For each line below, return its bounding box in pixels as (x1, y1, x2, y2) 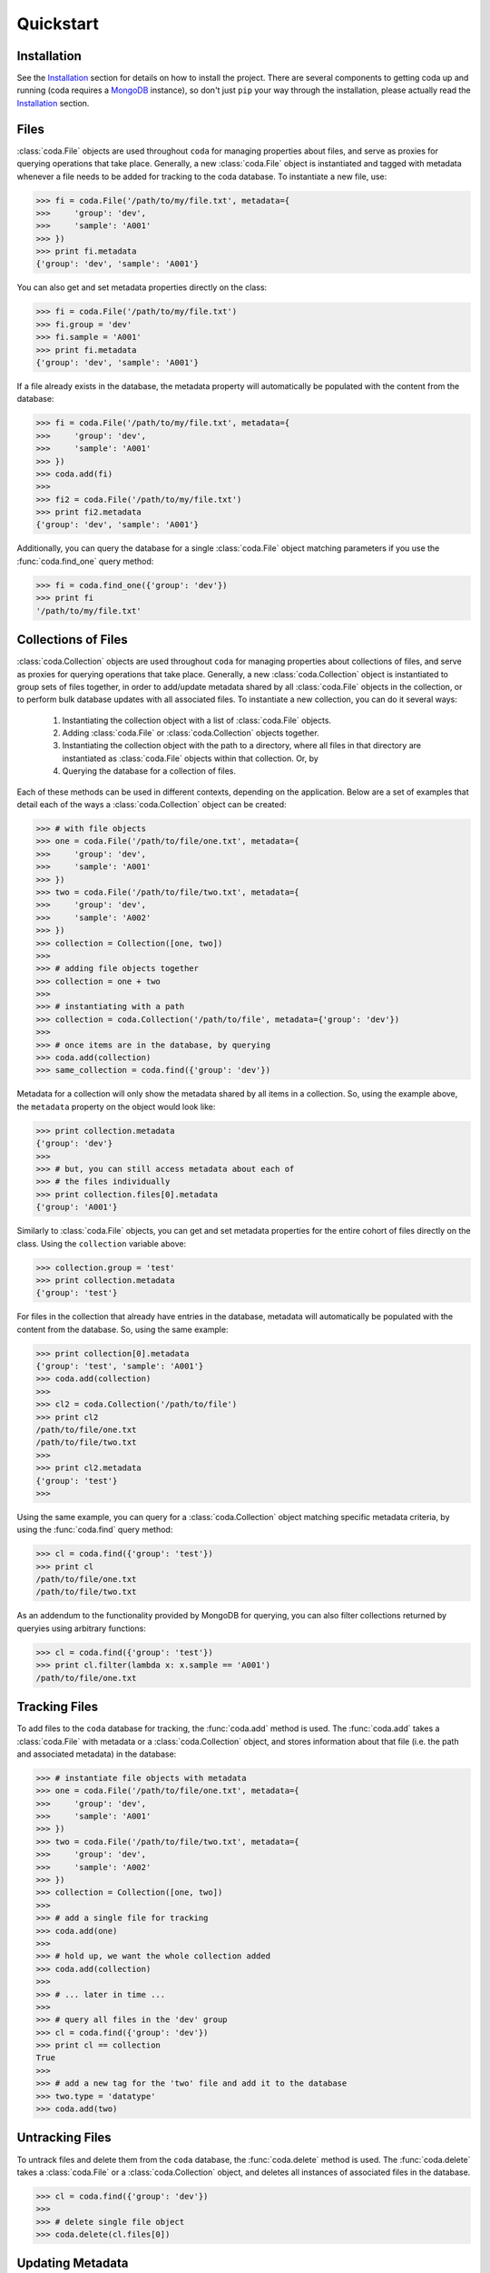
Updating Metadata (16, 2256, 129, 2271)
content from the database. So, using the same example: (16, 1324, 229, 1335)
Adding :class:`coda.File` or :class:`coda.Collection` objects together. (62, 727, 319, 738)
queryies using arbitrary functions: (16, 1623, 147, 1634)
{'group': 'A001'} (35, 1202, 118, 1213)
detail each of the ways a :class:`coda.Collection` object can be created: (16, 799, 287, 810)
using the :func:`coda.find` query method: (16, 1524, 173, 1536)
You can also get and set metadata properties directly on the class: (16, 282, 268, 293)
